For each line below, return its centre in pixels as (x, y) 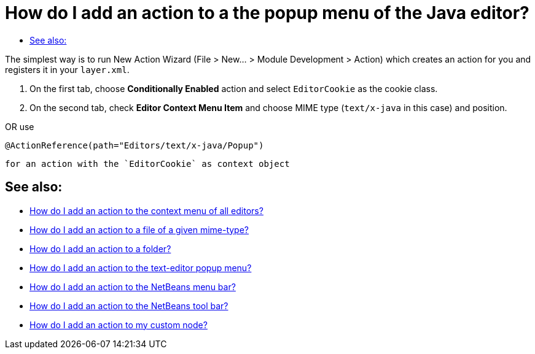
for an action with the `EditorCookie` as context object (147, 164)
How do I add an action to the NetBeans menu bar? (133, 287)
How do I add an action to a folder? (100, 248)
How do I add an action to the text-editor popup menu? (141, 267)
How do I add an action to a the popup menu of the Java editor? (267, 13)
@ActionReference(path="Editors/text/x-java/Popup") (135, 145)
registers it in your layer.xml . (67, 69)
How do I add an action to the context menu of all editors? (146, 210)
